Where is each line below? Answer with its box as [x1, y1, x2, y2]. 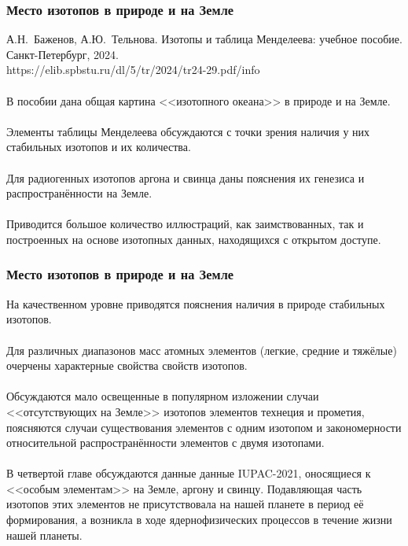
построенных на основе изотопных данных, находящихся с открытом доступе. [6, 231, 381, 247]
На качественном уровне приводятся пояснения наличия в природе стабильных [6, 295, 385, 312]
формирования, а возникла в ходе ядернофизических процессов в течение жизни [6, 511, 392, 528]
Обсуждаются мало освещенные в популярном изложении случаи [6, 388, 319, 404]
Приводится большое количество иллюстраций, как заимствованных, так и [6, 216, 364, 232]
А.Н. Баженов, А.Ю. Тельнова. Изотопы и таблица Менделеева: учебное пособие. [6, 31, 402, 47]
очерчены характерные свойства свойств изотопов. [6, 357, 248, 374]
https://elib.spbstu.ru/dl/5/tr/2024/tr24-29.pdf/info [6, 61, 260, 78]
